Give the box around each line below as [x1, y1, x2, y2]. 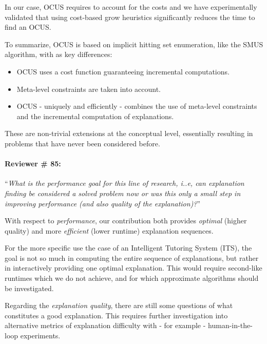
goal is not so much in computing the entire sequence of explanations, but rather [5, 252, 259, 263]
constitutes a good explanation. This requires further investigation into [5, 310, 228, 320]
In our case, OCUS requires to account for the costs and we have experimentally [5, 2, 257, 12]
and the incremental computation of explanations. [16, 110, 174, 121]
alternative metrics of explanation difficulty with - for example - [5, 320, 206, 331]
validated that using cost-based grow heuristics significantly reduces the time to [5, 11, 255, 22]
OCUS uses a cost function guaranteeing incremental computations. [16, 66, 230, 77]
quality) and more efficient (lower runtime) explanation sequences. [5, 225, 214, 236]
